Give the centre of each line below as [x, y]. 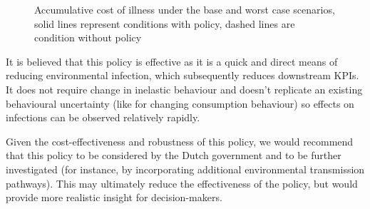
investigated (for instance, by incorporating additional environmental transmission [185, 169]
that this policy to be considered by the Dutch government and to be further [174, 155]
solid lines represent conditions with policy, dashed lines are [165, 23]
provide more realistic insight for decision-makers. [114, 197]
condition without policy [88, 37]
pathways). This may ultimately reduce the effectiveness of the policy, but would [182, 183]
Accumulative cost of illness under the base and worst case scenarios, [185, 9]
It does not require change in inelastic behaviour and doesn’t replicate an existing [184, 89]
